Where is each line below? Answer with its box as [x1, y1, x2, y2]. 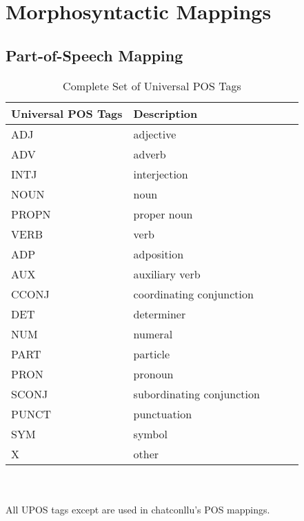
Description [133, 105, 198, 121]
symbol [133, 425, 168, 442]
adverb [133, 145, 166, 162]
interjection [133, 165, 188, 182]
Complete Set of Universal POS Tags [63, 77, 241, 94]
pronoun [133, 365, 174, 382]
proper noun [133, 205, 193, 222]
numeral [133, 325, 173, 342]
